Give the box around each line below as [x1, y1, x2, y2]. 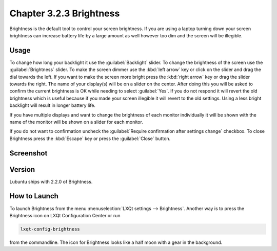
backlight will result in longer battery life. [9, 102, 96, 108]
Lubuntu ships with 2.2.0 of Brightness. [9, 178, 93, 185]
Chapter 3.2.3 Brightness [9, 8, 120, 19]
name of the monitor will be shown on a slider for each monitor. [9, 119, 143, 125]
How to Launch [9, 192, 59, 200]
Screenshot [9, 149, 48, 157]
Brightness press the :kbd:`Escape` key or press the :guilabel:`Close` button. [9, 135, 171, 142]
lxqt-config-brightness [20, 226, 81, 232]
